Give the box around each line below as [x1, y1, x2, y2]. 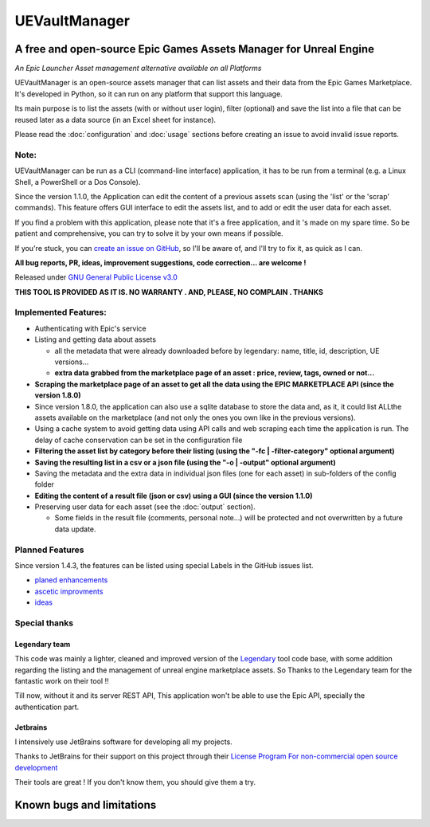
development [14, 762, 58, 772]
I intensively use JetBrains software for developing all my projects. [14, 737, 233, 747]
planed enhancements [34, 575, 108, 585]
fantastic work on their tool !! [14, 676, 109, 685]
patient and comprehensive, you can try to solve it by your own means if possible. [14, 229, 283, 238]
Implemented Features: [14, 307, 107, 318]
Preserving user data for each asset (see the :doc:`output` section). [34, 502, 256, 511]
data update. [54, 524, 96, 534]
